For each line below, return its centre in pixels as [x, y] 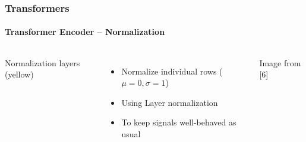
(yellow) [19, 74]
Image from [280, 62]
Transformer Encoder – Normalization [85, 32]
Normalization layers [42, 62]
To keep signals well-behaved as [179, 122]
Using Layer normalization [170, 102]
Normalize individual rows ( [172, 71]
